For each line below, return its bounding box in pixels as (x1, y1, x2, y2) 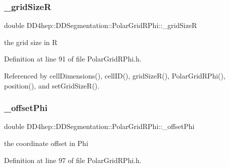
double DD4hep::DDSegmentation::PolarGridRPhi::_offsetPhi (4, 121, 195, 131)
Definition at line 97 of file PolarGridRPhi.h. (4, 154, 142, 165)
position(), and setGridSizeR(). (4, 80, 99, 90)
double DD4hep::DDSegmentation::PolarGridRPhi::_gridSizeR (4, 20, 197, 30)
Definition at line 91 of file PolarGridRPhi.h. (4, 53, 142, 64)
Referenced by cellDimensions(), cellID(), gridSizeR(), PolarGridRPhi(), (4, 70, 225, 80)
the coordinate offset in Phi (4, 138, 88, 148)
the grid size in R (4, 36, 58, 47)
